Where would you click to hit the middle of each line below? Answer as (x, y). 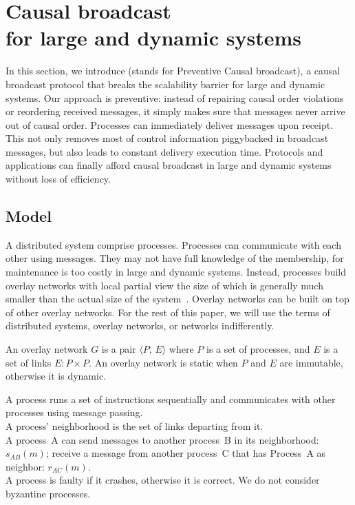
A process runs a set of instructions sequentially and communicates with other (171, 399)
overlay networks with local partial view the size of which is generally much (164, 285)
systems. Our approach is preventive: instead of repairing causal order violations (175, 97)
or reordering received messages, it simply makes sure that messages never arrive (175, 111)
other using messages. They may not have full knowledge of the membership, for (175, 258)
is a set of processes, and (258, 349)
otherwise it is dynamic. (56, 376)
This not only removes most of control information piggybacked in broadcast (167, 138)
